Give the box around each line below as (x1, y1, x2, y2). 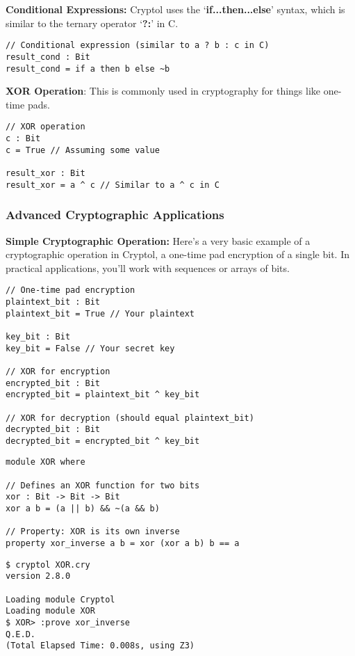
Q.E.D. (6, 629, 35, 639)
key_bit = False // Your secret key (6, 343, 175, 353)
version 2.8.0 (6, 571, 71, 582)
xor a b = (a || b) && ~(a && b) (6, 504, 160, 514)
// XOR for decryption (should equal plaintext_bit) (6, 413, 254, 423)
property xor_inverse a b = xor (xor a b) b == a (6, 538, 240, 549)
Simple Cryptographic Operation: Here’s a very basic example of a (6, 233, 311, 248)
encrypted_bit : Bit (6, 378, 101, 388)
